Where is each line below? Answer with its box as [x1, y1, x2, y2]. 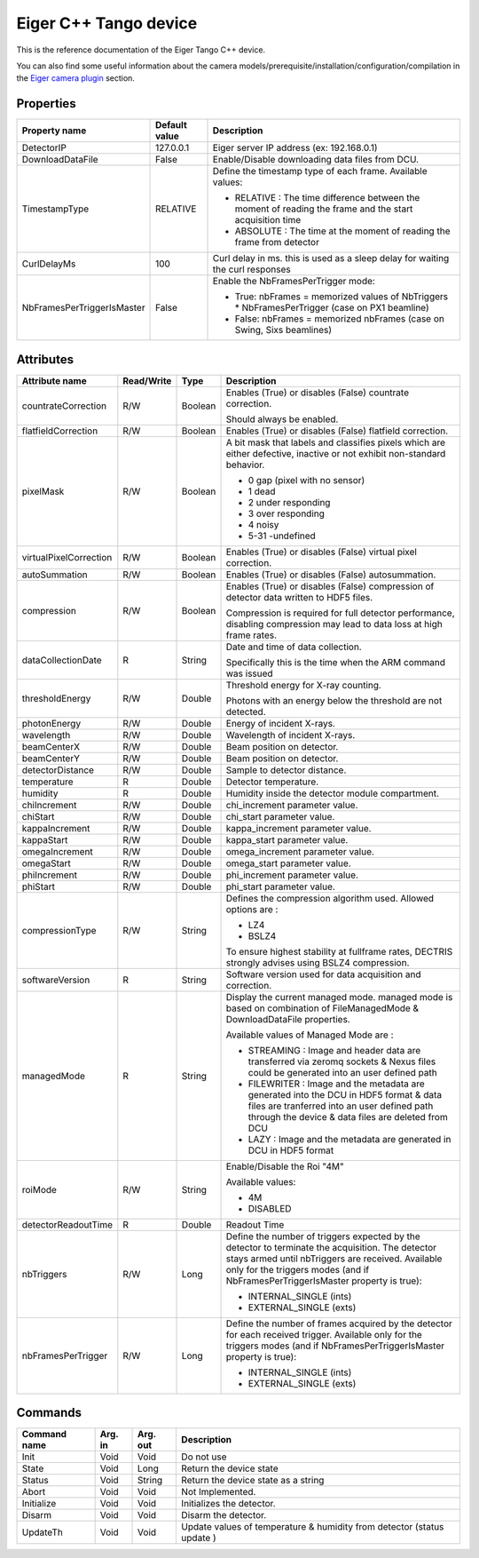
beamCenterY [21, 751, 80, 764]
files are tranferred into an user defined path [247, 1100, 434, 1112]
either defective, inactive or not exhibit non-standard [225, 447, 446, 459]
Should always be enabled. [225, 413, 339, 425]
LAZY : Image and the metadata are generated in [247, 1133, 452, 1145]
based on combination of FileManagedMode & [225, 1002, 420, 1014]
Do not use [181, 1451, 227, 1463]
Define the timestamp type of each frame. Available [212, 165, 428, 178]
